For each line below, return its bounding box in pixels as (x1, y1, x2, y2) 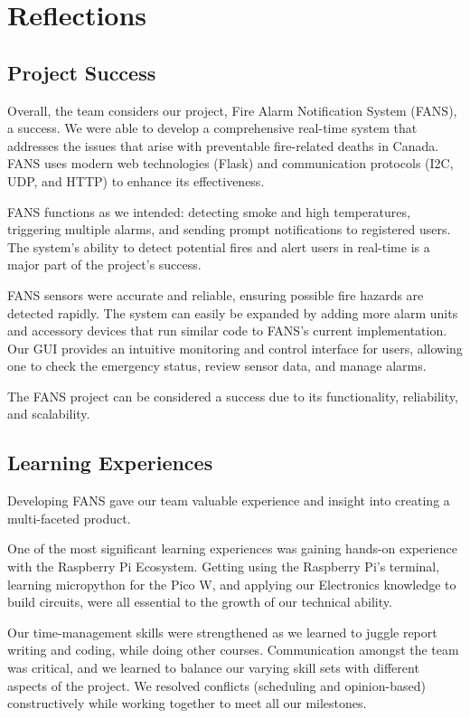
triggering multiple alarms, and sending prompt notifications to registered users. (7, 220, 451, 239)
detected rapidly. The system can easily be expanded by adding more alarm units (7, 303, 458, 322)
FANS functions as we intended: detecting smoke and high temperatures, (7, 202, 410, 221)
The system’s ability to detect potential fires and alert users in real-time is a (7, 237, 430, 256)
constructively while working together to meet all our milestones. (7, 694, 367, 713)
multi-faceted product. (7, 508, 131, 527)
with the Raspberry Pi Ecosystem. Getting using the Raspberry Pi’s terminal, (7, 557, 440, 576)
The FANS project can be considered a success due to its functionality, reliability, (7, 386, 458, 405)
